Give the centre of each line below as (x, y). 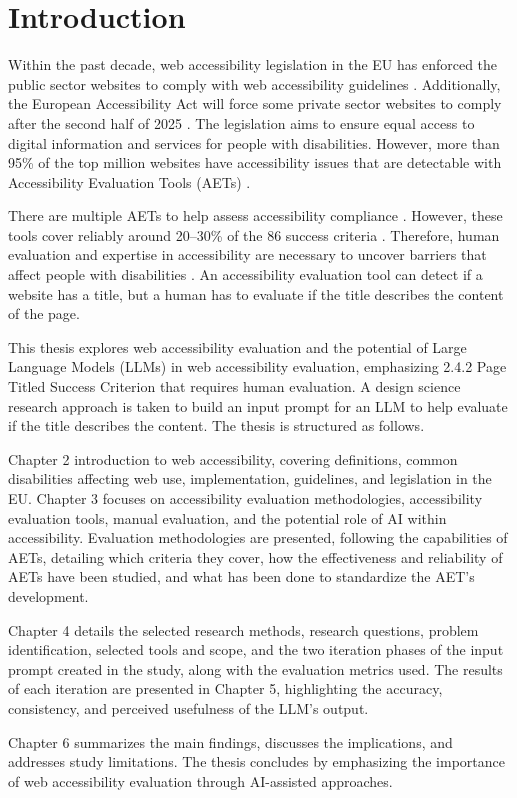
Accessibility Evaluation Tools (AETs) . (129, 181)
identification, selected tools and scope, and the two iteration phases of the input (256, 649)
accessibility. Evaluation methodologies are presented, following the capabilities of (258, 537)
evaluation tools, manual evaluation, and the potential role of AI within (227, 517)
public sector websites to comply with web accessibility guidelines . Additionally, (254, 83)
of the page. (44, 313)
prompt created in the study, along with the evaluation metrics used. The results (255, 668)
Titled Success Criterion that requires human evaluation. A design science (234, 386)
